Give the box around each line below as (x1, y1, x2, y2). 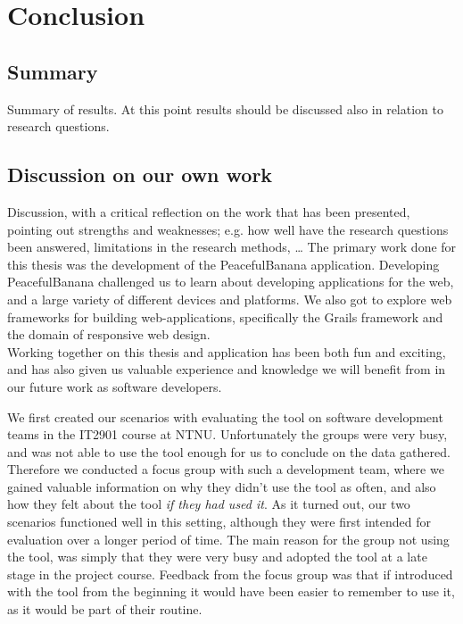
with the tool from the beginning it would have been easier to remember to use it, (7, 582, 455, 601)
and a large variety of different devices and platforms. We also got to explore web (7, 289, 452, 308)
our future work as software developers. (7, 377, 222, 395)
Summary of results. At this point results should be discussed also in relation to (7, 99, 443, 118)
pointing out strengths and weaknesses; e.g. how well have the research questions (7, 220, 449, 238)
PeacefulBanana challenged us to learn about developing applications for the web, (7, 272, 454, 291)
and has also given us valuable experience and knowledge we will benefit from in (7, 360, 446, 379)
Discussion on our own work (7, 161, 273, 188)
